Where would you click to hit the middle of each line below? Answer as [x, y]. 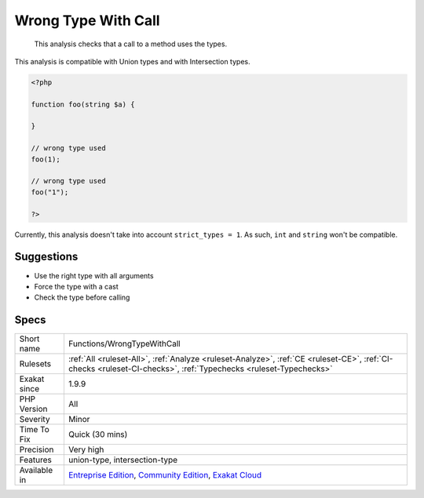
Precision [37, 449]
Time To [35, 430]
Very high [86, 449]
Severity [35, 420]
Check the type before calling [82, 297]
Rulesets [35, 364]
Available [36, 471]
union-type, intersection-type [123, 460]
